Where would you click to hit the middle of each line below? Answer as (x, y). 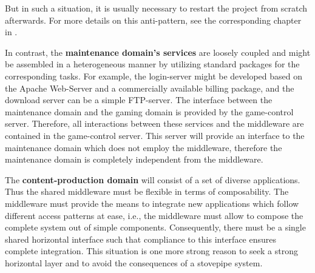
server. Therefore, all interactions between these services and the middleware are (154, 123)
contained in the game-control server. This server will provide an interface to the (155, 135)
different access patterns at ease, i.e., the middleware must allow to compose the (154, 215)
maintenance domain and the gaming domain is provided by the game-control (149, 111)
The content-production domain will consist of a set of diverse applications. (153, 179)
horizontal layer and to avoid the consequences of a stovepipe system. (134, 262)
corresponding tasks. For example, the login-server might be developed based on (154, 76)
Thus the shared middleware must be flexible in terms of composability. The (147, 191)
